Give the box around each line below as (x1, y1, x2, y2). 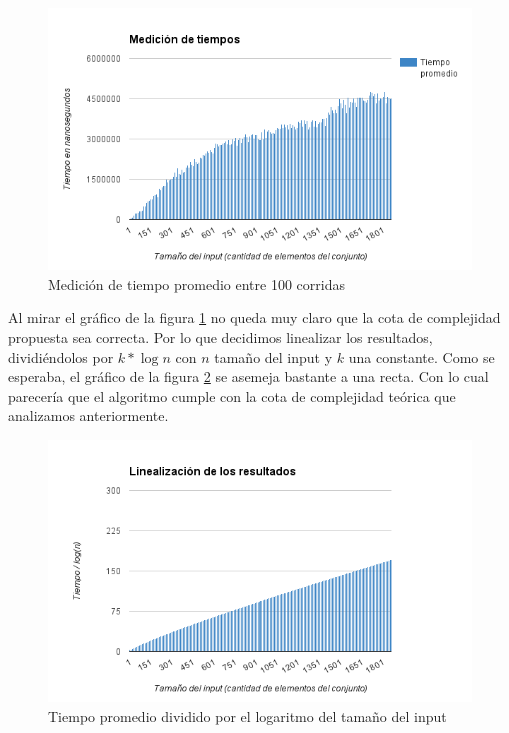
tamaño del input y (214, 346, 333, 367)
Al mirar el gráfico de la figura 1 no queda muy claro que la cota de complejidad (8, 307, 501, 328)
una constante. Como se (348, 346, 495, 367)
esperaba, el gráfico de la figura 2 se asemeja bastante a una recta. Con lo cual (8, 366, 489, 387)
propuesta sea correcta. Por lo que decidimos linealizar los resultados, (8, 326, 433, 347)
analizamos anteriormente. (8, 405, 169, 426)
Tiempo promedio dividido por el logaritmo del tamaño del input (48, 705, 447, 726)
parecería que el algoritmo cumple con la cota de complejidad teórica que (8, 385, 456, 406)
